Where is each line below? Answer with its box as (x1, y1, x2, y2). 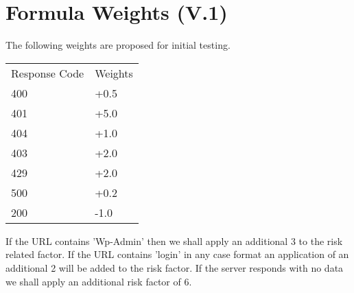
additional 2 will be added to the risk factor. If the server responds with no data (5, 260, 344, 274)
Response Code (11, 65, 84, 81)
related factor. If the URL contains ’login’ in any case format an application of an (5, 247, 349, 261)
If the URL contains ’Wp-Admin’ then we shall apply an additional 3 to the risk (5, 233, 343, 248)
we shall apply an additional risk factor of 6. (5, 274, 192, 288)
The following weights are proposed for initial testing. (5, 38, 231, 52)
